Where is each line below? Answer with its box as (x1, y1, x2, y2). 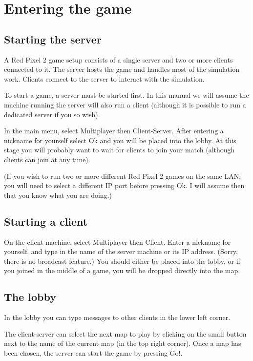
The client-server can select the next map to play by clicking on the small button (4, 328, 247, 339)
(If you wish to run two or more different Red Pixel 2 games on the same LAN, (4, 170, 241, 181)
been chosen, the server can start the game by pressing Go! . (4, 347, 183, 358)
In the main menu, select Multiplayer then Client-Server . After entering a (4, 126, 224, 136)
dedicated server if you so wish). (4, 109, 100, 119)
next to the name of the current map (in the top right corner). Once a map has (4, 338, 241, 348)
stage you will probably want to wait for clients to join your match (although (4, 145, 235, 155)
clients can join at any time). (4, 154, 90, 164)
